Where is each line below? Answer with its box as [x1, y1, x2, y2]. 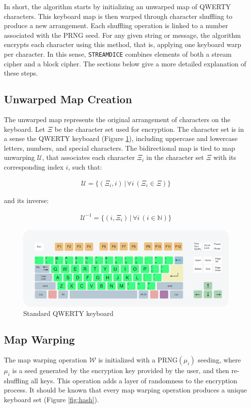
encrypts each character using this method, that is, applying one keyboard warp [4, 39, 241, 49]
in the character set [146, 152, 204, 162]
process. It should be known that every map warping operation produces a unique [4, 385, 247, 395]
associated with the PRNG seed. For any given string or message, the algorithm [4, 30, 241, 40]
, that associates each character [42, 152, 135, 162]
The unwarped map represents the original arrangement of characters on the [4, 114, 231, 125]
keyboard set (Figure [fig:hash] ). [4, 394, 99, 405]
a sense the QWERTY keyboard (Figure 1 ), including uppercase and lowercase [4, 133, 238, 143]
